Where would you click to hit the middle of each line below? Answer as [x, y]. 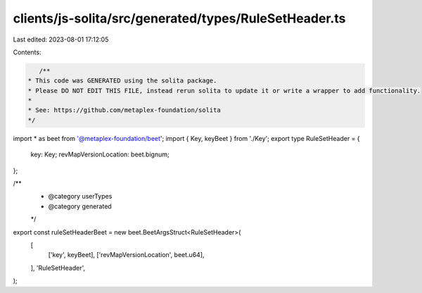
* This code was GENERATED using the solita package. [122, 81]
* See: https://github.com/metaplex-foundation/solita [124, 110]
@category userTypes [80, 197]
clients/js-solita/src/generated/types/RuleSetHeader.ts [179, 18]
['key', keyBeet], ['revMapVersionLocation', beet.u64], [126, 255]
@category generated [80, 206]
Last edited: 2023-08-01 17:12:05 [61, 39]
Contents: [27, 52]
